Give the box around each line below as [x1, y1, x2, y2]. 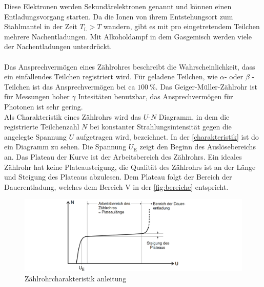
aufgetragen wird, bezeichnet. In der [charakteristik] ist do [76, 131, 259, 142]
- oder [225, 71, 243, 82]
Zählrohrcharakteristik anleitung [25, 273, 127, 283]
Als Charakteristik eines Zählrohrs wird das [4, 111, 141, 122]
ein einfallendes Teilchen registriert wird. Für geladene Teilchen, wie [4, 71, 218, 82]
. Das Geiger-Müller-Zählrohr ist [155, 81, 257, 92]
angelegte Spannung [4, 131, 67, 142]
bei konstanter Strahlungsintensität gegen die [89, 121, 232, 132]
